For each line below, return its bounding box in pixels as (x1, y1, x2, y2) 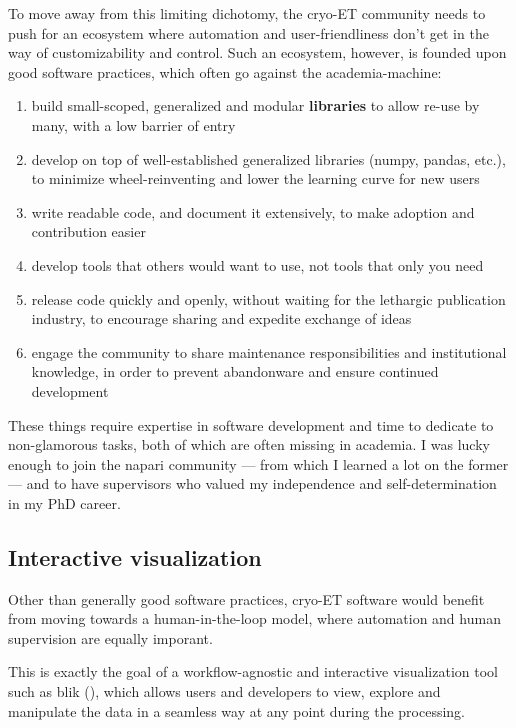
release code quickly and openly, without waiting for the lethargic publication (31, 288, 506, 309)
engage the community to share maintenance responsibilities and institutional (31, 341, 507, 362)
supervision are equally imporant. (8, 627, 213, 648)
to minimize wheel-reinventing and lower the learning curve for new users (31, 168, 480, 189)
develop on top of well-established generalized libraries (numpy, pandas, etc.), (31, 148, 506, 169)
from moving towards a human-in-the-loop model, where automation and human (8, 608, 501, 629)
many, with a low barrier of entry (31, 114, 236, 135)
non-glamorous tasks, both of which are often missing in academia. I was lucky (8, 434, 490, 455)
